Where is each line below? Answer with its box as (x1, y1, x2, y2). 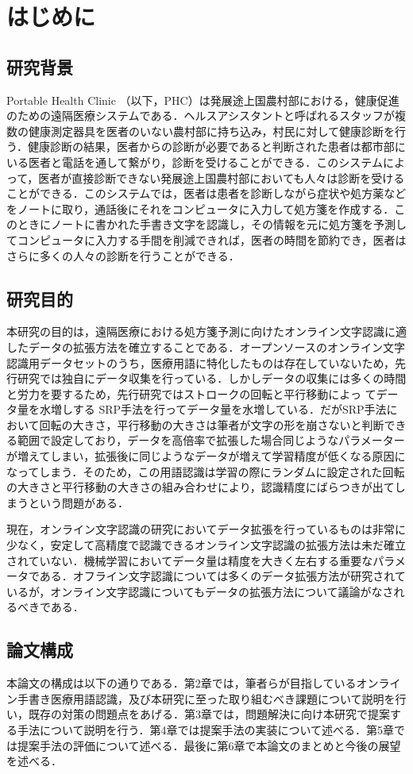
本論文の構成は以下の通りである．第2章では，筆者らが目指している (6, 675, 357, 691)
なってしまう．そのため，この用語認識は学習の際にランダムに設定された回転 (6, 463, 405, 479)
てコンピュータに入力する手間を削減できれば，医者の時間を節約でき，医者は (6, 231, 407, 248)
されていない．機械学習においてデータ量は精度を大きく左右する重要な (6, 552, 373, 568)
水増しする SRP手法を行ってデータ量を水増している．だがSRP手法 (39, 401, 387, 418)
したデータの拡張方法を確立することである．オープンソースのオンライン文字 (6, 338, 405, 355)
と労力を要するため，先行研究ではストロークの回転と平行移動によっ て (6, 385, 376, 402)
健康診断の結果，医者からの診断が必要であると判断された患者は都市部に (27, 138, 406, 155)
